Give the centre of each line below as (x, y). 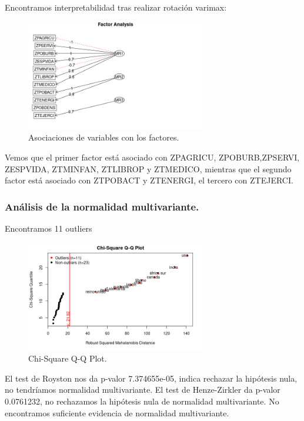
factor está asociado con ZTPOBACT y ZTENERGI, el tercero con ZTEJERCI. (149, 180)
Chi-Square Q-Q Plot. (68, 358)
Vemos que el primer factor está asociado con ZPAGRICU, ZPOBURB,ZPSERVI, (152, 157)
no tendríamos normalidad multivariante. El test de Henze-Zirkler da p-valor (143, 390)
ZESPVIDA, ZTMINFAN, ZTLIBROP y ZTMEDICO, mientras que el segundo (148, 168)
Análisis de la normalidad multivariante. (102, 206)
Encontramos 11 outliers (49, 228)
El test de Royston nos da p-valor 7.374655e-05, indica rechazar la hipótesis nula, (151, 378)
